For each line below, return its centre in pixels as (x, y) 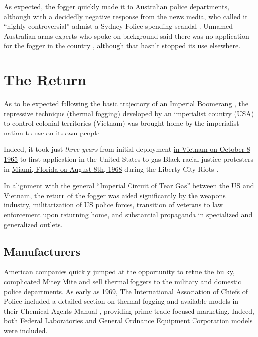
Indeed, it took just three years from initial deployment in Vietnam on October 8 (127, 149)
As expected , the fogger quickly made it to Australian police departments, (117, 6)
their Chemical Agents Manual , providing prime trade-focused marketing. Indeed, (129, 310)
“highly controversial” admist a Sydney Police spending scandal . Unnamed (119, 26)
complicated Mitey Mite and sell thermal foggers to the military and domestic (123, 282)
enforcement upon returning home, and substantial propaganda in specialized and (128, 215)
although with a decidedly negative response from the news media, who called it (126, 16)
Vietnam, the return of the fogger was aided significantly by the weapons (115, 195)
